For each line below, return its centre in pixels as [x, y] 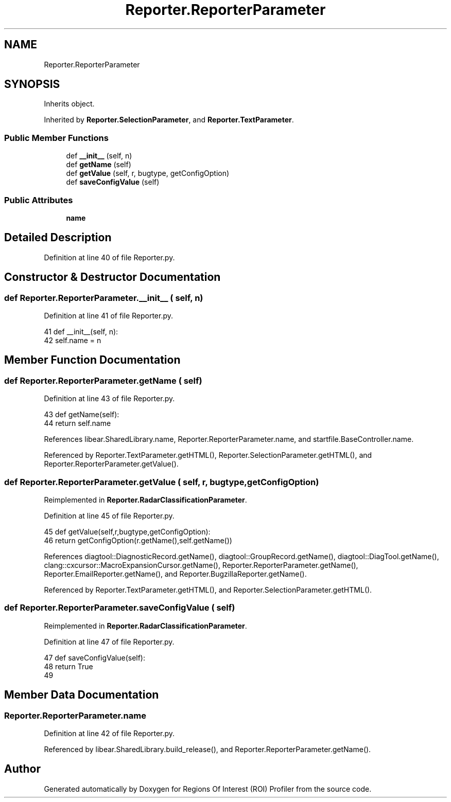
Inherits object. [69, 104]
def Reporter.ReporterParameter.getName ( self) [103, 380]
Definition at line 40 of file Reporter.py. [109, 257]
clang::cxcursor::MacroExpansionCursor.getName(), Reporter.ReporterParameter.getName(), [201, 565]
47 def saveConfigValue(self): [95, 657]
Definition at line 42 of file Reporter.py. [109, 733]
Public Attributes [39, 200]
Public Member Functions [56, 138]
